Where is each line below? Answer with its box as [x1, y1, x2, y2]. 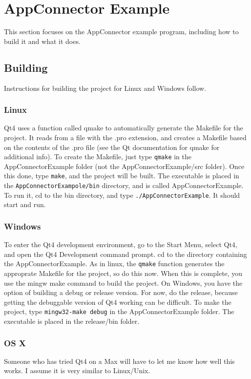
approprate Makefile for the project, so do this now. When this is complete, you [4, 268, 243, 278]
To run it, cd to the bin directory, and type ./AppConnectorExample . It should [4, 189, 240, 200]
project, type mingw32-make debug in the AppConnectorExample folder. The [4, 306, 234, 316]
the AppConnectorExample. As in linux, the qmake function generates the [4, 258, 225, 269]
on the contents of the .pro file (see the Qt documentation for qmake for [4, 142, 220, 152]
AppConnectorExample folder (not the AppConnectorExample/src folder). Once [4, 161, 245, 171]
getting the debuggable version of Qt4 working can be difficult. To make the [4, 296, 231, 307]
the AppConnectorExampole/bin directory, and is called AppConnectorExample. [4, 180, 244, 190]
